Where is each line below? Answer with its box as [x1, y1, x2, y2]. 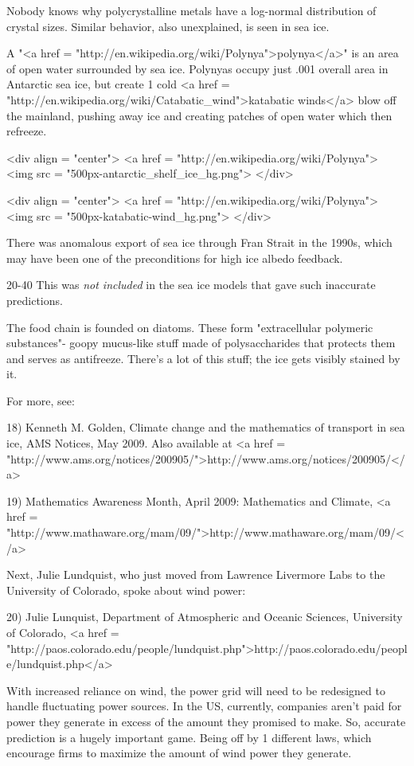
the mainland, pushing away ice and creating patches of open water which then [6, 107, 393, 123]
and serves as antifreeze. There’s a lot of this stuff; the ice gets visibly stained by [6, 350, 400, 366]
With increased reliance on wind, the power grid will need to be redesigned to [6, 682, 385, 698]
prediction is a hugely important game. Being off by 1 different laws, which [6, 729, 372, 745]
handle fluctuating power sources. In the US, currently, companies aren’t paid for [6, 698, 402, 714]
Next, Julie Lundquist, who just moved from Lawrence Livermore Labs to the [6, 566, 385, 583]
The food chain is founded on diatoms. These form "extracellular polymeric [6, 319, 373, 335]
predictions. [6, 291, 63, 308]
